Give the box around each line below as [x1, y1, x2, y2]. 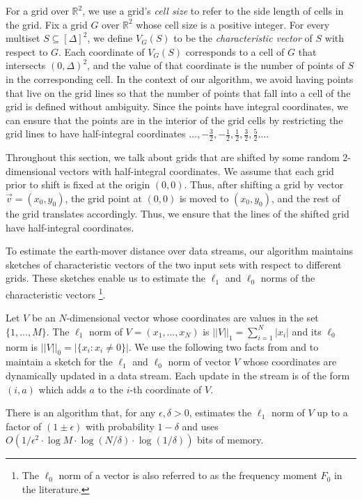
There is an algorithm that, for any [6, 405, 156, 420]
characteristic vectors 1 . [6, 285, 106, 301]
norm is [6, 339, 38, 354]
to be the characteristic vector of [173, 31, 313, 45]
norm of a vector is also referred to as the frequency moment [58, 468, 317, 483]
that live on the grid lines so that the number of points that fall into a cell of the [6, 85, 351, 100]
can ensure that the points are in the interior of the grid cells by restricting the [6, 112, 343, 127]
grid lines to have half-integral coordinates [6, 126, 186, 141]
